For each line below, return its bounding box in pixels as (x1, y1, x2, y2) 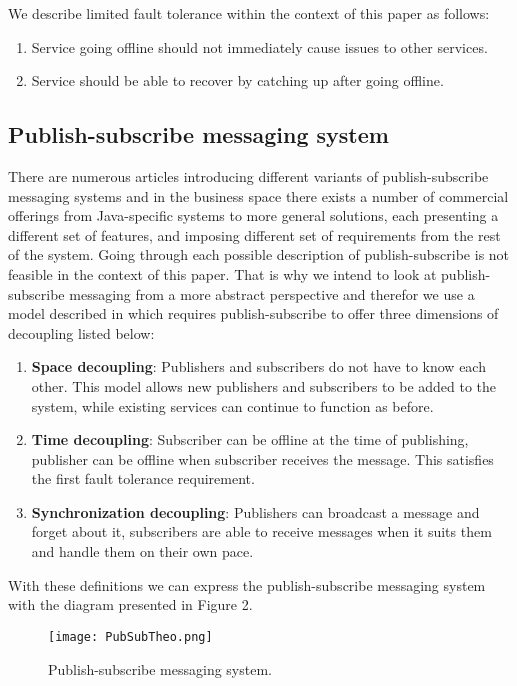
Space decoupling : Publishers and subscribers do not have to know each (31, 356, 486, 377)
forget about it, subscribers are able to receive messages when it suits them (31, 521, 492, 542)
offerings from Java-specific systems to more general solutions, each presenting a (8, 205, 499, 226)
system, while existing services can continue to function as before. (31, 395, 434, 416)
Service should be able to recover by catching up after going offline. (31, 70, 444, 91)
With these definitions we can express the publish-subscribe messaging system (8, 574, 486, 595)
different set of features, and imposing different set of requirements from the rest (8, 224, 501, 245)
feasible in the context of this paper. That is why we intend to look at (8, 263, 437, 284)
